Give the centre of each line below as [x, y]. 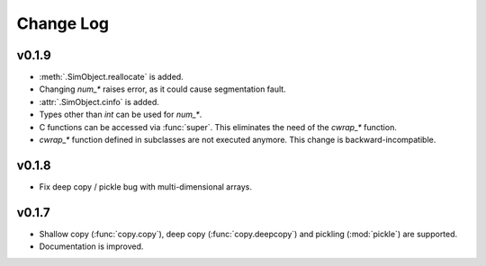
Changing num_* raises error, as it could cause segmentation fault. [163, 89]
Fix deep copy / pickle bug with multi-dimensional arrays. [145, 186]
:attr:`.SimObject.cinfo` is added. [99, 102]
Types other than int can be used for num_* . [121, 115]
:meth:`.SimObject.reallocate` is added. [111, 77]
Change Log [63, 23]
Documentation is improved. [91, 246]
